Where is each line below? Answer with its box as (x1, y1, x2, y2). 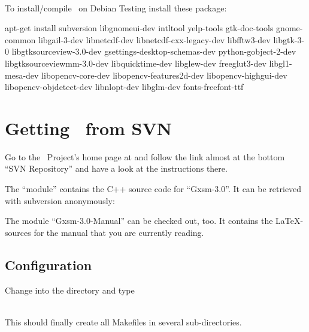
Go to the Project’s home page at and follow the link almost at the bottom (5, 150, 285, 163)
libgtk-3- (273, 33, 305, 46)
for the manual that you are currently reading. (34, 226, 204, 238)
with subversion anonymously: (5, 194, 115, 207)
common (5, 33, 36, 46)
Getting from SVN (5, 115, 172, 140)
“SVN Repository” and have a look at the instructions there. (5, 162, 228, 175)
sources (5, 226, 31, 238)
